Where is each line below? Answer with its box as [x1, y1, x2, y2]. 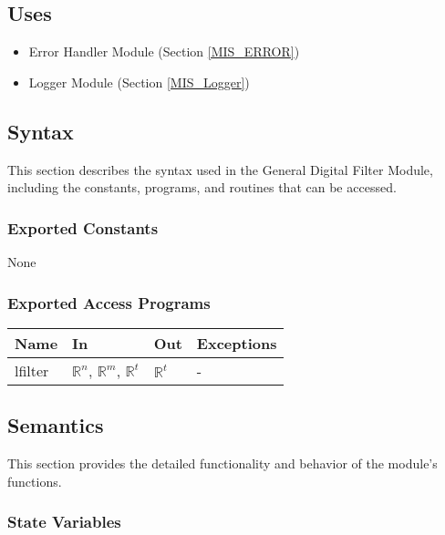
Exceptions [196, 332, 277, 354]
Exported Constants [7, 216, 159, 239]
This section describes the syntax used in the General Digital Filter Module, [7, 159, 433, 179]
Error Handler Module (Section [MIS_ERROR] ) [28, 42, 300, 61]
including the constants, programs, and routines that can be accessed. [7, 178, 397, 197]
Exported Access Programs [7, 291, 211, 314]
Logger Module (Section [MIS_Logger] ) [28, 72, 250, 91]
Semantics [7, 411, 104, 439]
